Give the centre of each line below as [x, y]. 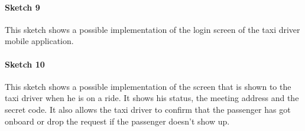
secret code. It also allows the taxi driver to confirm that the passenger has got [148, 109]
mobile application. [39, 41]
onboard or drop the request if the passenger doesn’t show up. [117, 121]
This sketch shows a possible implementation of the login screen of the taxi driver [152, 29]
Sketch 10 [25, 64]
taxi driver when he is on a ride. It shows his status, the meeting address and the [152, 98]
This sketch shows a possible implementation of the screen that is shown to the [148, 86]
